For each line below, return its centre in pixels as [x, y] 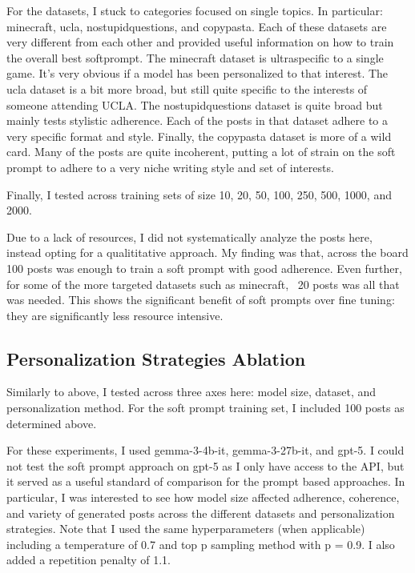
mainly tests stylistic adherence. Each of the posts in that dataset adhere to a [197, 120]
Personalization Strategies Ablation [156, 358]
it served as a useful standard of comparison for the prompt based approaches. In [206, 481]
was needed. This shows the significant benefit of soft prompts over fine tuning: [201, 300]
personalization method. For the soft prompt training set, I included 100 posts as [205, 408]
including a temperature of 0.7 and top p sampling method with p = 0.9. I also [201, 544]
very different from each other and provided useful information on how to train [200, 42]
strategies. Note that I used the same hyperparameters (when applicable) [186, 529]
